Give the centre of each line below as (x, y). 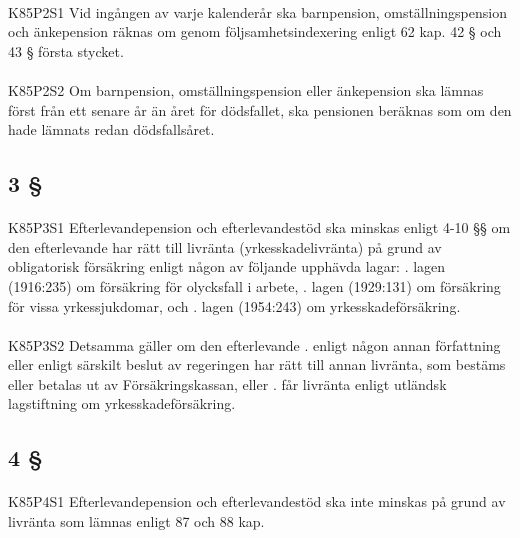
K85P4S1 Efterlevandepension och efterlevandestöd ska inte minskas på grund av (257, 501)
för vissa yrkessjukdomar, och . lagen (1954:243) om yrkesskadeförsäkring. (234, 305)
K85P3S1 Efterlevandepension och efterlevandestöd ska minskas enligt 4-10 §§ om (259, 227)
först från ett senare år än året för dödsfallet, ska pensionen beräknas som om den (260, 109)
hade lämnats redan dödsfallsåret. (111, 129)
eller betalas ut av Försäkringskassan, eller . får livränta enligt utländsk (227, 383)
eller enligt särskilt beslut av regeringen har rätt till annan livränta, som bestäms (257, 364)
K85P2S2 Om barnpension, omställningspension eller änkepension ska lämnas (246, 89)
